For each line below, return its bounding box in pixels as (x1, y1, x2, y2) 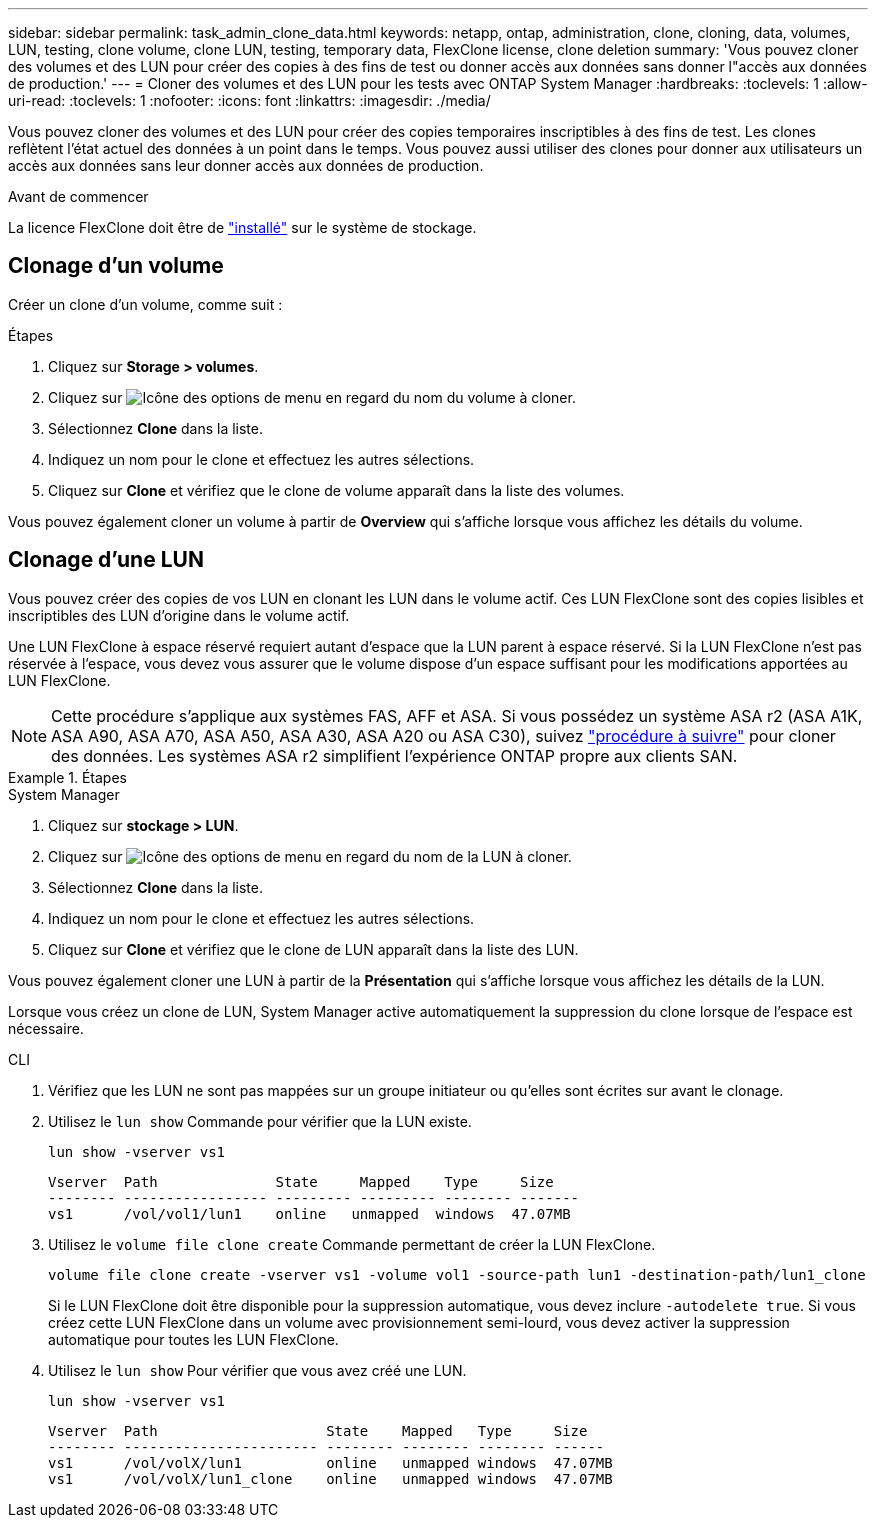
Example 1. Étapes (8, 768, 127, 786)
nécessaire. (8, 1019, 84, 1037)
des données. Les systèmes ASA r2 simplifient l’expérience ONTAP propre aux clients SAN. (51, 745, 738, 766)
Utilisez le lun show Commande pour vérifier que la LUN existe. (48, 1112, 472, 1130)
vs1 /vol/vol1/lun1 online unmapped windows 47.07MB (48, 1205, 571, 1222)
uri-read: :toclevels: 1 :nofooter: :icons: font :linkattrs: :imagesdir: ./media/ (8, 92, 491, 109)
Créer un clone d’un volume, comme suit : (8, 295, 283, 313)
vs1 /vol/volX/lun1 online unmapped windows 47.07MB (48, 1454, 613, 1471)
